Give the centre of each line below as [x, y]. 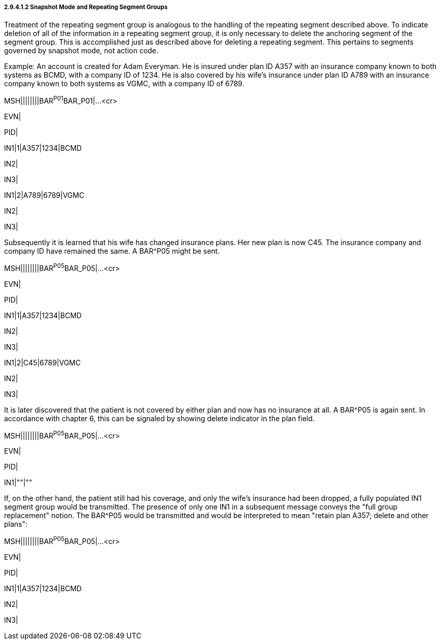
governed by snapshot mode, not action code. [81, 51]
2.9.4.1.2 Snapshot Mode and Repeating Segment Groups [86, 7]
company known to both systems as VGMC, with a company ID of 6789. [124, 84]
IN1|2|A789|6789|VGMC [44, 195]
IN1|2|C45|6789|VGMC [42, 362]
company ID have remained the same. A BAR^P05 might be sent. [112, 251]
